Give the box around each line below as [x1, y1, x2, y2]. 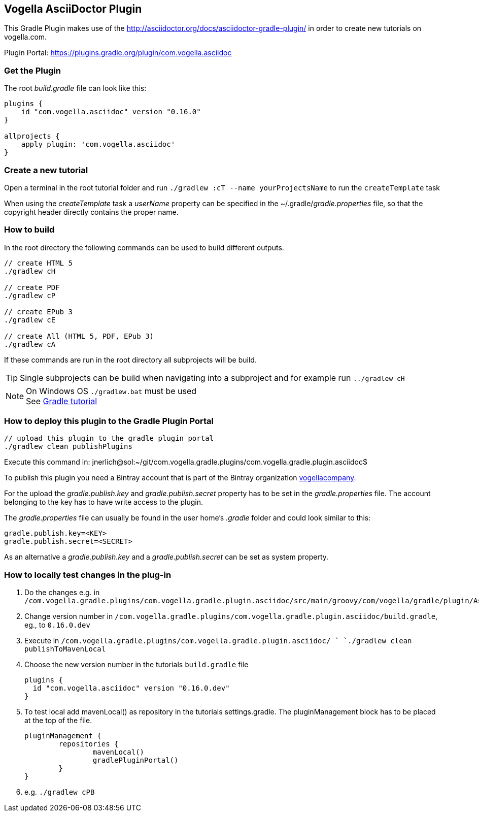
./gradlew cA [4, 340, 56, 348]
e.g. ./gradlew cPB [24, 788, 95, 797]
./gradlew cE [4, 315, 56, 324]
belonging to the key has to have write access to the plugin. [4, 498, 203, 507]
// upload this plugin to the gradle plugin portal [4, 434, 214, 443]
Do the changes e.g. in [24, 588, 100, 597]
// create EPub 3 [4, 307, 73, 316]
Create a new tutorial [4, 165, 88, 175]
